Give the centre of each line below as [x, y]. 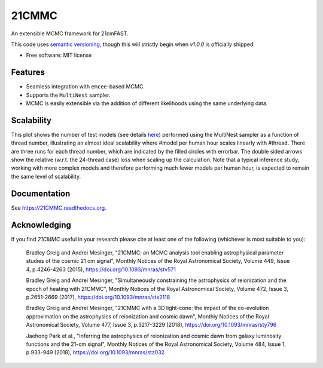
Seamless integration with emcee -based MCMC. [85, 87]
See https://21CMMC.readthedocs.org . [59, 208]
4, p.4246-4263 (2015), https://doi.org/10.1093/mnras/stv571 [101, 269]
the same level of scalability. [46, 176]
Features [28, 73]
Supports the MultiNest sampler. [68, 95]
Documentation [41, 193]
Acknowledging [41, 225]
